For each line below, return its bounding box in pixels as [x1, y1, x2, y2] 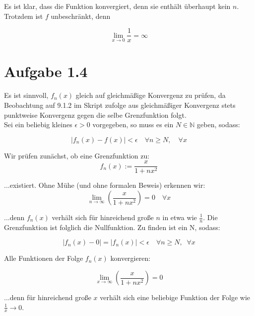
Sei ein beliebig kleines [4, 119, 72, 130]
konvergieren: [110, 253, 151, 263]
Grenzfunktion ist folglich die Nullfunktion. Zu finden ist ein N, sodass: [4, 222, 220, 232]
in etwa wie [162, 212, 197, 222]
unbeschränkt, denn [51, 10, 111, 21]
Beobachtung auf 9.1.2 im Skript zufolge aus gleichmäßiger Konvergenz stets [4, 99, 236, 110]
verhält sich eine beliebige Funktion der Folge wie [100, 292, 251, 303]
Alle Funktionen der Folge [4, 253, 83, 263]
